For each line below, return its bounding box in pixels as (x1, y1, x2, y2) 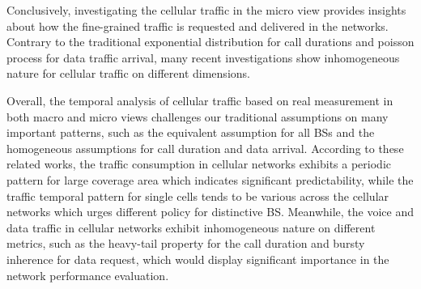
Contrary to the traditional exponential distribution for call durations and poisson (6, 33, 415, 50)
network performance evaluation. (6, 266, 169, 283)
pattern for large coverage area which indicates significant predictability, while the (6, 171, 414, 188)
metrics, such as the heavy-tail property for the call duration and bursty (6, 235, 365, 252)
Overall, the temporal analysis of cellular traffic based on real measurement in (6, 91, 393, 108)
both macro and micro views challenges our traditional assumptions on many (6, 108, 389, 125)
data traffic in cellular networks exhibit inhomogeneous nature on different (6, 219, 376, 236)
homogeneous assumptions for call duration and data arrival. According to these (6, 139, 404, 156)
